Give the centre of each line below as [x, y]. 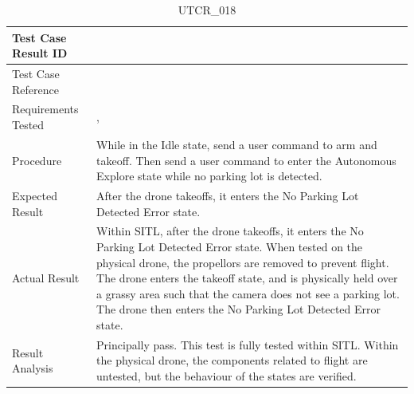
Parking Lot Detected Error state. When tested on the [230, 246]
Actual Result [46, 278]
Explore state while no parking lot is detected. [209, 176]
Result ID [40, 53]
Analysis [33, 368]
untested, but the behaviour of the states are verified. [227, 375]
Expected [35, 195]
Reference [35, 89]
